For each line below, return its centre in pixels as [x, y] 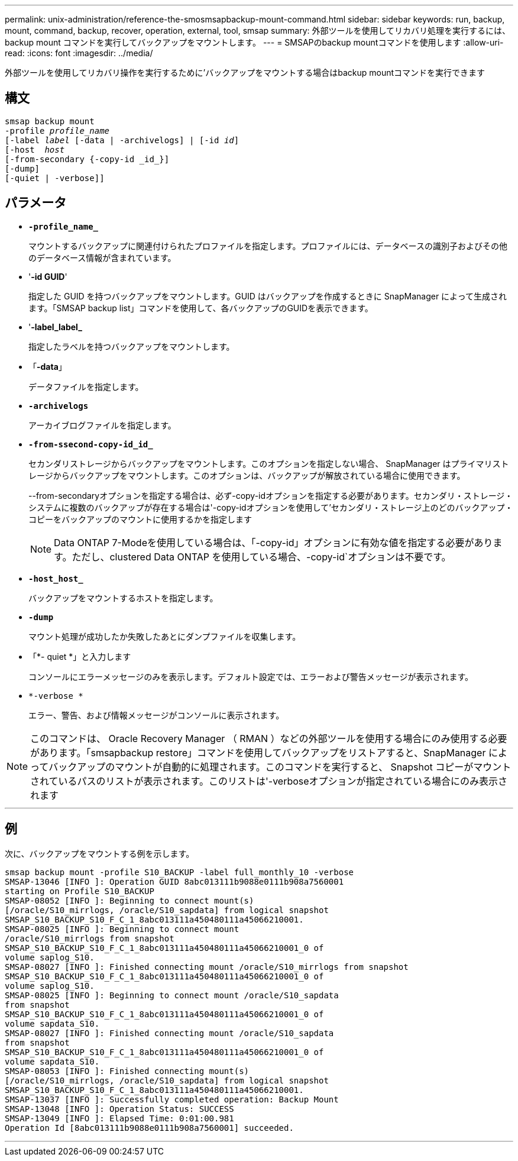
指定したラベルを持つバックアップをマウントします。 [132, 346]
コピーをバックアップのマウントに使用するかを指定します [140, 519]
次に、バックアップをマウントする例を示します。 [100, 853]
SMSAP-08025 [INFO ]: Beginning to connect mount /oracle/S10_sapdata [172, 995]
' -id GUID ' [48, 276]
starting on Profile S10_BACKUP [80, 891]
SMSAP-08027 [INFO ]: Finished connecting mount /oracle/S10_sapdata [169, 1033]
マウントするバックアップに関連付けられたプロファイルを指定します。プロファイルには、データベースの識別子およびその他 [268, 246]
